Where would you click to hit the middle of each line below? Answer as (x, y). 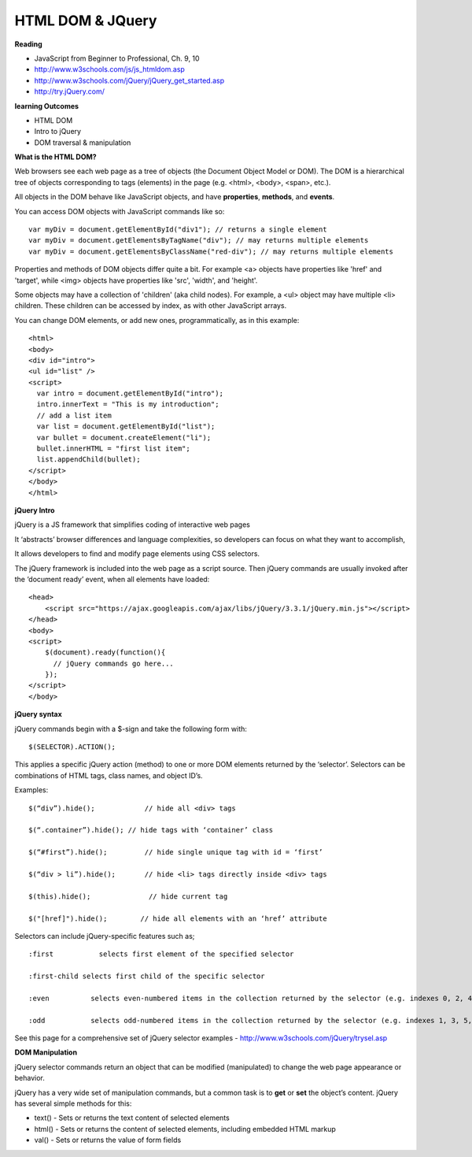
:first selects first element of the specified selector (161, 954)
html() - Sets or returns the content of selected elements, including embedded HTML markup (185, 1129)
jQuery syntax (38, 714)
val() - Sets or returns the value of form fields (108, 1140)
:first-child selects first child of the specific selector (147, 976)
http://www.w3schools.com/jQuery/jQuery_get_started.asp (129, 80)
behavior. (29, 1078)
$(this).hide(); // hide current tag (128, 896)
